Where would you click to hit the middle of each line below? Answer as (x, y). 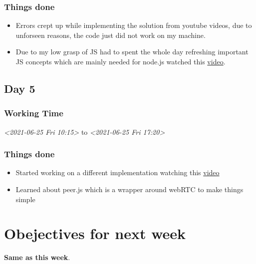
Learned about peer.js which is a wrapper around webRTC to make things (129, 189)
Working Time (34, 113)
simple (25, 199)
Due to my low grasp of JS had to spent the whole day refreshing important (132, 52)
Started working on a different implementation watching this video (118, 172)
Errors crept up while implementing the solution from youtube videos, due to (134, 25)
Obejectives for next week (95, 233)
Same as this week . (37, 257)
